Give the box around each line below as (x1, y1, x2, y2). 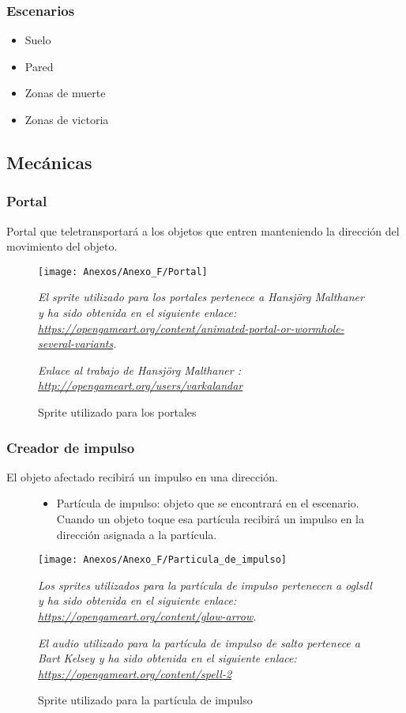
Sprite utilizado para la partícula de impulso (38, 692, 253, 708)
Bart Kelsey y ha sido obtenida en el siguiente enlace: (38, 650, 297, 666)
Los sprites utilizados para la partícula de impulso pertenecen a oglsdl (38, 576, 372, 593)
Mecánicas (6, 149, 92, 174)
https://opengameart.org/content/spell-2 (38, 665, 232, 681)
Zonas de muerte (24, 85, 106, 101)
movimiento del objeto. (6, 238, 118, 255)
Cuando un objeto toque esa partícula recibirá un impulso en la (56, 511, 364, 526)
